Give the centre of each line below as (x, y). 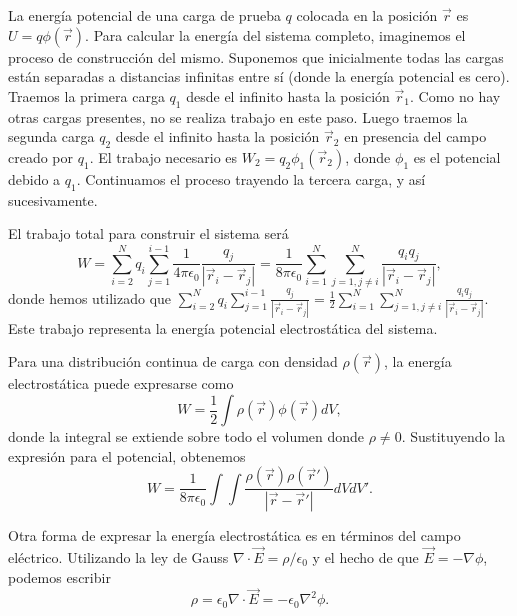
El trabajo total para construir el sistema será (148, 233)
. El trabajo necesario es (163, 156)
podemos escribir (59, 576)
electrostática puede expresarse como (121, 383)
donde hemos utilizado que (90, 297)
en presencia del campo (415, 136)
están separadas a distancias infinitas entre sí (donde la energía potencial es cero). (259, 76)
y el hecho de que (365, 556)
